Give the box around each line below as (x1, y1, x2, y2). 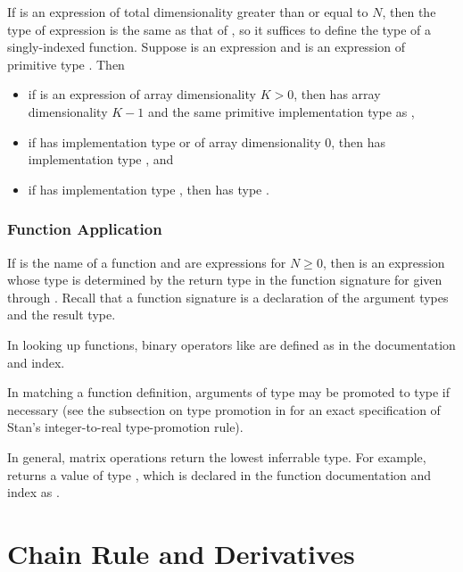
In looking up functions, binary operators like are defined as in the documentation (7, 335, 456, 353)
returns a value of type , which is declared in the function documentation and (7, 465, 432, 484)
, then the (382, 3, 436, 21)
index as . (7, 483, 60, 502)
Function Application (7, 218, 162, 240)
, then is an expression (322, 253, 445, 271)
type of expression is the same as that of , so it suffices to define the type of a (7, 20, 432, 38)
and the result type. (7, 305, 116, 324)
